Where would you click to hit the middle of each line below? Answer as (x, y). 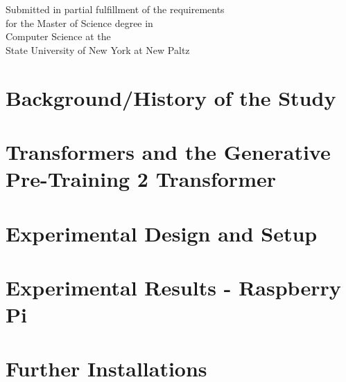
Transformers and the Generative (168, 151)
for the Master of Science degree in (79, 22)
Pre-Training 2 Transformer (141, 179)
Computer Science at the (58, 36)
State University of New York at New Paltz (98, 49)
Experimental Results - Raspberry (173, 287)
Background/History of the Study (171, 97)
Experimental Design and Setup (162, 233)
